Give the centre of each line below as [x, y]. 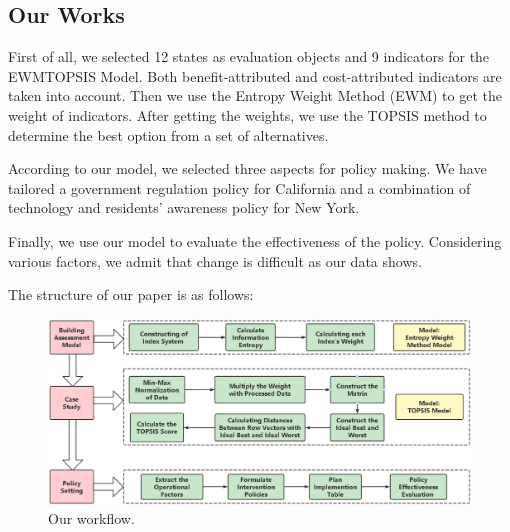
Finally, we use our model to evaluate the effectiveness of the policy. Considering [255, 240]
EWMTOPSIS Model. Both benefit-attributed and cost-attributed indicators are [255, 75]
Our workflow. [91, 518]
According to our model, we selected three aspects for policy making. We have [247, 168]
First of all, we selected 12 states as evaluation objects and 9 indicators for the [249, 56]
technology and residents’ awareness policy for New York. [184, 207]
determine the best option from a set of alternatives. [168, 134]
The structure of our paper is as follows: [131, 294]
